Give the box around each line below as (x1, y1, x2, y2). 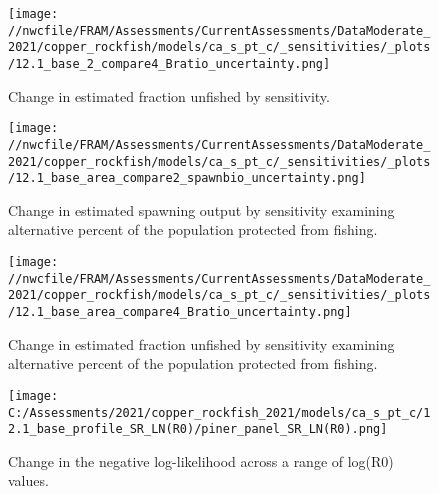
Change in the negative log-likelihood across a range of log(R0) (8, 450, 394, 471)
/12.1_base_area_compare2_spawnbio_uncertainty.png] (8, 171, 366, 186)
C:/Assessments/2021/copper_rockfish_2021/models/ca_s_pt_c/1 (8, 405, 431, 420)
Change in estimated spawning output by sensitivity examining (8, 199, 395, 220)
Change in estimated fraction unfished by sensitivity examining (8, 333, 395, 354)
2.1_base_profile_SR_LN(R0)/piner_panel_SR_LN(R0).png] (8, 422, 388, 437)
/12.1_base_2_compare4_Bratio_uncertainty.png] (8, 56, 331, 71)
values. (8, 470, 49, 491)
